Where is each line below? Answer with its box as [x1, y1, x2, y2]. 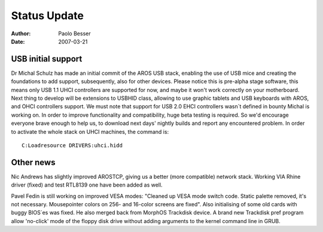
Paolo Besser [58, 30, 91, 37]
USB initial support [11, 54, 83, 64]
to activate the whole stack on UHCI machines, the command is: [11, 128, 169, 135]
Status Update [11, 9, 84, 22]
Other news [11, 157, 56, 167]
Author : [11, 30, 31, 37]
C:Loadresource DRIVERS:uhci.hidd [22, 142, 123, 149]
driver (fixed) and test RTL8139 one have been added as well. [11, 181, 163, 188]
